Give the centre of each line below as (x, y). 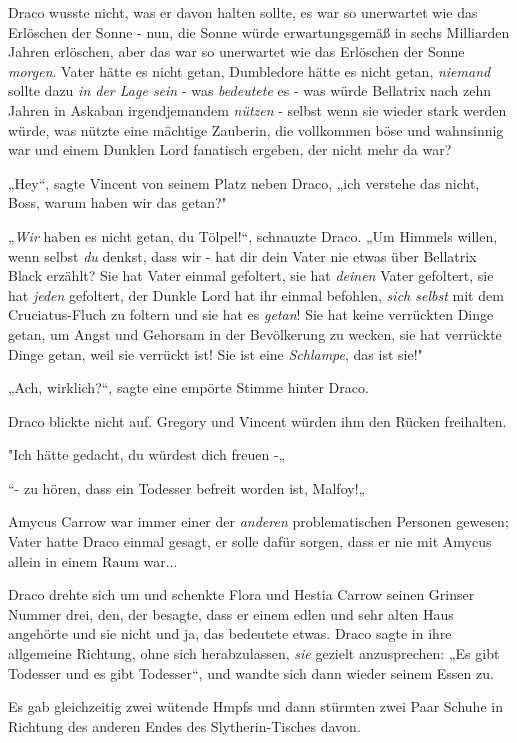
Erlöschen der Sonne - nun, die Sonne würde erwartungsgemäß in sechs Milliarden (259, 31)
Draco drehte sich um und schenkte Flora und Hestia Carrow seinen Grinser (241, 594)
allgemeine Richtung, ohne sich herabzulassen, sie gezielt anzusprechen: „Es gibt (254, 653)
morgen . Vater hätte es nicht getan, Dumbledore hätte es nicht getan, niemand (249, 70)
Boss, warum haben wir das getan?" (117, 202)
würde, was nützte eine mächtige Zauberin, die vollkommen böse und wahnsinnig (256, 129)
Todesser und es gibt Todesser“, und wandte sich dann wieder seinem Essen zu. (251, 672)
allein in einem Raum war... (93, 560)
